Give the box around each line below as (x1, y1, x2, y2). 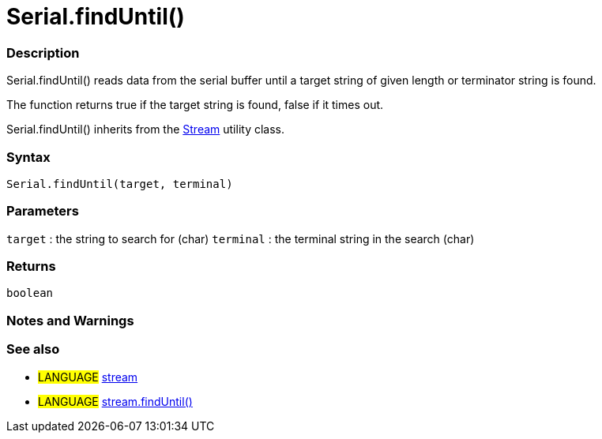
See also (6, 341, 60, 358)
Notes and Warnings (6, 312, 134, 328)
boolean (6, 287, 54, 300)
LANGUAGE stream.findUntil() (38, 394, 193, 408)
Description (6, 44, 80, 61)
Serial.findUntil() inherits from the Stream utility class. (6, 122, 285, 137)
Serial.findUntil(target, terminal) (6, 177, 233, 190)
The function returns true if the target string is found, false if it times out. (6, 98, 384, 112)
